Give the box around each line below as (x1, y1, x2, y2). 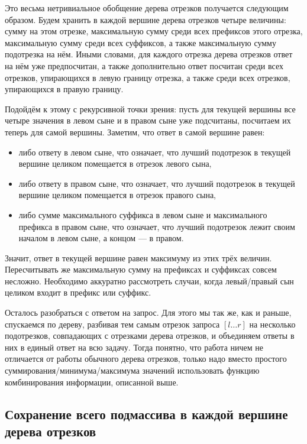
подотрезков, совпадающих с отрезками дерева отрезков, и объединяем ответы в (5, 329, 295, 342)
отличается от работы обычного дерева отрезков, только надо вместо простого (5, 352, 287, 365)
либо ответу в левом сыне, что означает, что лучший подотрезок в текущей (18, 145, 291, 158)
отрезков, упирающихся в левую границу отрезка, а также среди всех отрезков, (5, 71, 290, 83)
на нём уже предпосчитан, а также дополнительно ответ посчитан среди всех (5, 59, 283, 72)
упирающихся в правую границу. (5, 83, 124, 95)
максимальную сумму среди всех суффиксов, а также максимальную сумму (5, 36, 276, 48)
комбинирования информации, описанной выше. (5, 375, 179, 388)
